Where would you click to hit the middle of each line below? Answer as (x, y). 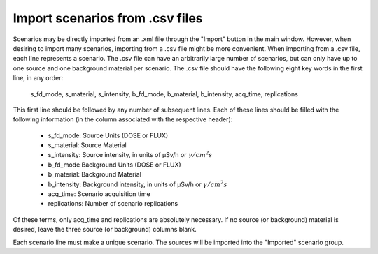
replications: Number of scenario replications (113, 204)
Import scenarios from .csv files (108, 18)
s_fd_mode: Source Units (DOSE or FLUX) (108, 135)
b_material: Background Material (94, 174)
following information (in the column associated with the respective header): (123, 119)
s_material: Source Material (87, 145)
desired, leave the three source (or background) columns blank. (105, 230)
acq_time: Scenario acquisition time (99, 194)
